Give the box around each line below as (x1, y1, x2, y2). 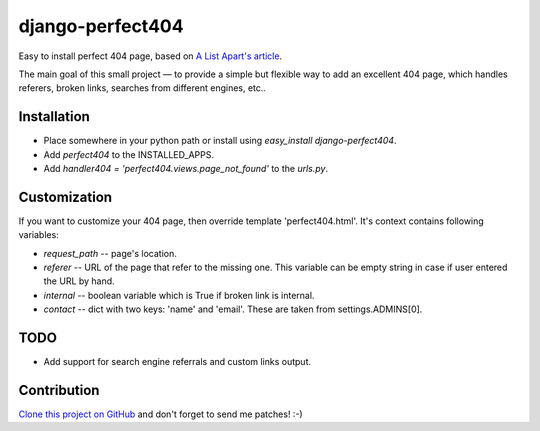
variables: (18, 229, 59, 241)
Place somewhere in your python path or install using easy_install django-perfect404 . (43, 135, 397, 147)
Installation (18, 108, 90, 125)
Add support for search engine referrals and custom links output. (43, 356, 312, 368)
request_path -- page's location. (43, 247, 177, 259)
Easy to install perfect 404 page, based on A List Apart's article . (18, 50, 283, 62)
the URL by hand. (43, 275, 115, 287)
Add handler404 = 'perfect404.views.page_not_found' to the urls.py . (43, 163, 329, 175)
